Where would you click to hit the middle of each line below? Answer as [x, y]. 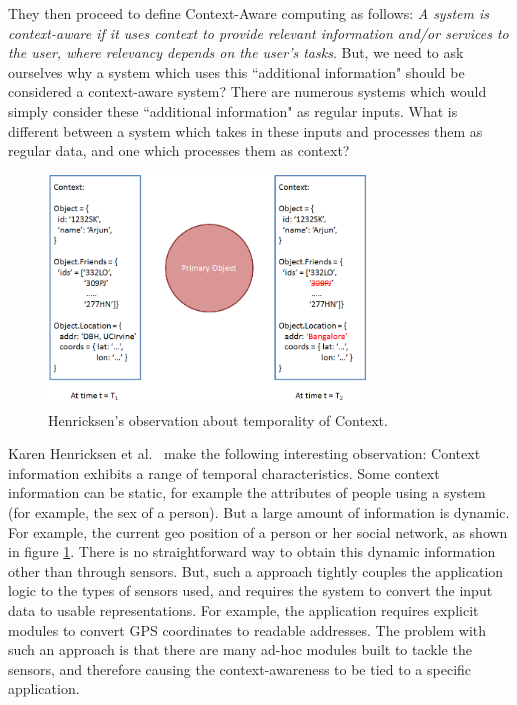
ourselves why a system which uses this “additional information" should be [236, 71]
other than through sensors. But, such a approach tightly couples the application [256, 570]
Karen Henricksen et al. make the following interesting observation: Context [244, 453]
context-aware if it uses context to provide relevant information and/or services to [258, 32]
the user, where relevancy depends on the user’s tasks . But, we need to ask [236, 52]
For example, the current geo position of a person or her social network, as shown [258, 531]
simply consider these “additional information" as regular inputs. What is [233, 110]
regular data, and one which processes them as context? [179, 150]
